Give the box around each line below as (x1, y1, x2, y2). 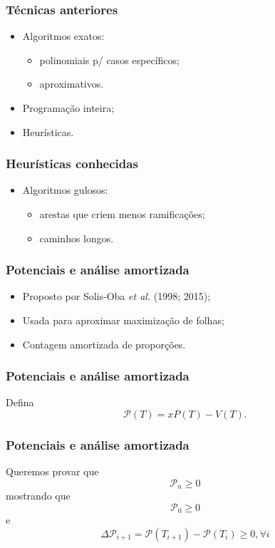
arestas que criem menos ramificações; (39, 207, 205, 221)
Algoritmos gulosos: (22, 182, 108, 197)
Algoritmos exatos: (22, 29, 105, 43)
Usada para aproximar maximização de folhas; (22, 313, 224, 327)
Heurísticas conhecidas (6, 155, 138, 172)
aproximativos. (39, 76, 104, 91)
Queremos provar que (6, 464, 99, 479)
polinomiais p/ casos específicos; (39, 52, 180, 67)
